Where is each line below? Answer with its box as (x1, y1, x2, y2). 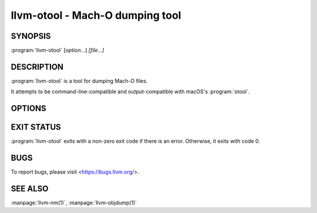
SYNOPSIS (11, 31, 51, 41)
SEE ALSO (11, 184, 49, 194)
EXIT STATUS (11, 122, 61, 132)
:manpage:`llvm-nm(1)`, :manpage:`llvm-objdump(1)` (11, 200, 137, 207)
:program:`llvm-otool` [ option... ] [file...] (11, 47, 104, 54)
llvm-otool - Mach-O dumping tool (11, 9, 181, 22)
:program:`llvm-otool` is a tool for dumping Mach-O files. (11, 77, 148, 84)
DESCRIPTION (11, 62, 64, 72)
